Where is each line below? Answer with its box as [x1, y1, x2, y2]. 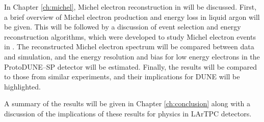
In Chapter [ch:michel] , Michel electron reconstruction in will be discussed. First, [4, 2, 257, 12]
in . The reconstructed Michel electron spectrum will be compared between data [4, 41, 254, 52]
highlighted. [4, 81, 41, 91]
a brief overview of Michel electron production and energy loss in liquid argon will [4, 11, 260, 22]
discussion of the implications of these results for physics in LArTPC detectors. [4, 108, 252, 118]
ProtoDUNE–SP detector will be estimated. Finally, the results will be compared [4, 61, 257, 72]
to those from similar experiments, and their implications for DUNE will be [4, 71, 240, 82]
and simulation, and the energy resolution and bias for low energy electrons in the [4, 51, 260, 62]
